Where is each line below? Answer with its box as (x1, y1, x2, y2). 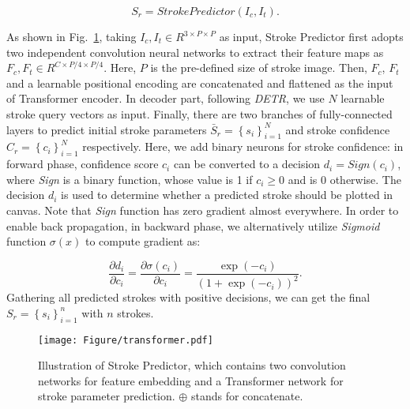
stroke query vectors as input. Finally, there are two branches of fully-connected (6, 105, 393, 122)
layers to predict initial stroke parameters (6, 121, 207, 137)
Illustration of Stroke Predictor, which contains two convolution (38, 357, 346, 373)
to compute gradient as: (85, 233, 201, 250)
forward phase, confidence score (6, 156, 159, 172)
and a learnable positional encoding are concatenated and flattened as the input (6, 74, 393, 91)
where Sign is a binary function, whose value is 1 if (6, 171, 253, 187)
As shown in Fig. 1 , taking (6, 28, 137, 44)
